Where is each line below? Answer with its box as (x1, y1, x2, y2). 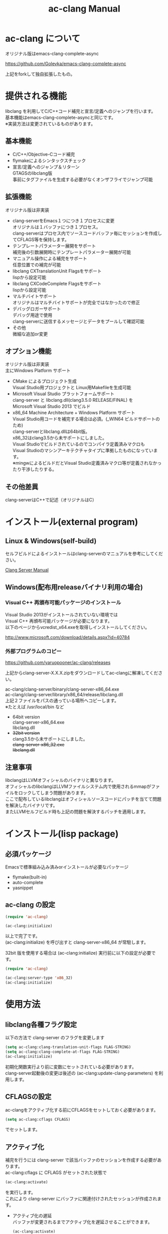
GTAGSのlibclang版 (12, 170, 53, 176)
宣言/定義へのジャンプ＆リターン (12, 164, 80, 170)
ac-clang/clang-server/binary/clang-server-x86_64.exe (5, 686, 119, 692)
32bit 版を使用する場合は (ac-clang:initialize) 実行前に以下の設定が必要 (5, 950, 151, 956)
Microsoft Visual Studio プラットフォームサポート (12, 391, 114, 397)
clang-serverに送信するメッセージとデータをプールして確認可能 (12, 318, 144, 324)
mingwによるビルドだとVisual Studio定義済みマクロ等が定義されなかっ (15, 460, 162, 466)
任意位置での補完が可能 (12, 261, 61, 267)
